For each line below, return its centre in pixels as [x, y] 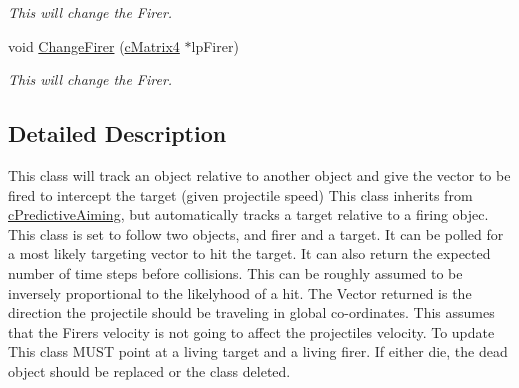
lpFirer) [215, 45]
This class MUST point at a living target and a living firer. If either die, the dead [258, 351]
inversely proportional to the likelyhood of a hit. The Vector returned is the [240, 292]
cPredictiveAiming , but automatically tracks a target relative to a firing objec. [248, 214]
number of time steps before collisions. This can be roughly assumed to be [235, 272]
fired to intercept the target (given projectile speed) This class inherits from [240, 194]
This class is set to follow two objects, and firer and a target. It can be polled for [256, 233]
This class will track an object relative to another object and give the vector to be [259, 174]
